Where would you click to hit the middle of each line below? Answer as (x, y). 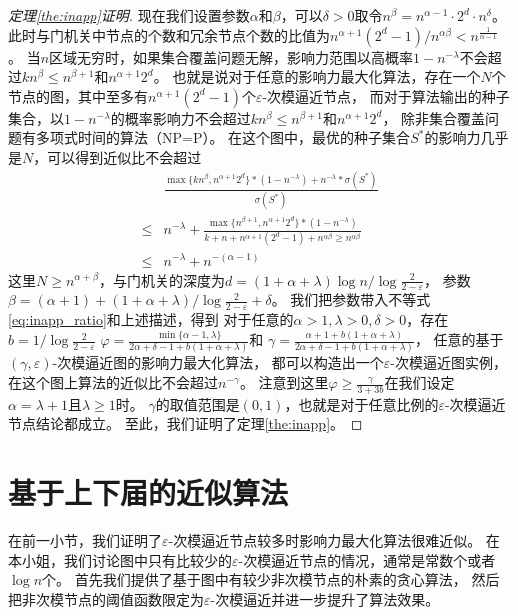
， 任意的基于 (459, 339)
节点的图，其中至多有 (78, 95)
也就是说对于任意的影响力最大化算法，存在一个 (326, 76)
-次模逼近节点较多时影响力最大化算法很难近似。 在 (334, 540)
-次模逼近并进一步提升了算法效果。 (325, 598)
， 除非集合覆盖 (434, 117)
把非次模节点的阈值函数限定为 (106, 598)
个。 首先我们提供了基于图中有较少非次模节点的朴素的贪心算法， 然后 (271, 579)
